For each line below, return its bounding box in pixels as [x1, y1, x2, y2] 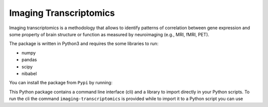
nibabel [21, 70, 37, 76]
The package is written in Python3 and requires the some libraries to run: [9, 41, 159, 47]
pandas [21, 57, 37, 63]
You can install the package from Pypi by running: [9, 80, 113, 86]
